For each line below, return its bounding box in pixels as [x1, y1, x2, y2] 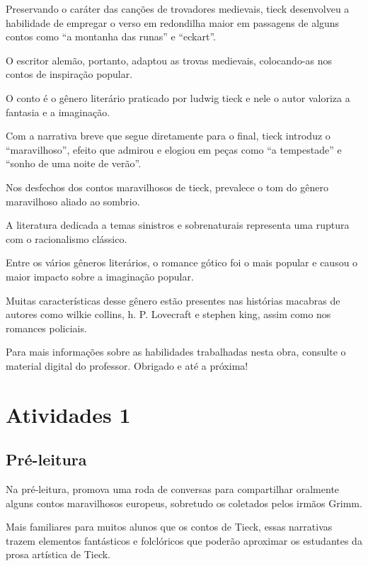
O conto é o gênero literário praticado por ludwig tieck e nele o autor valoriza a [6, 90, 350, 105]
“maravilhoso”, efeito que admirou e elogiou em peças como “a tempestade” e [6, 142, 342, 157]
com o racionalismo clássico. [6, 231, 127, 246]
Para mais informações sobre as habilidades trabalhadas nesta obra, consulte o [6, 344, 346, 359]
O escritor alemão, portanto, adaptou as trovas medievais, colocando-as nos [6, 52, 333, 67]
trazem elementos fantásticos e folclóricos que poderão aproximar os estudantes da [6, 533, 362, 548]
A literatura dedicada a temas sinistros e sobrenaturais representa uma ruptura [6, 217, 350, 232]
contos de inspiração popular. [6, 67, 133, 81]
